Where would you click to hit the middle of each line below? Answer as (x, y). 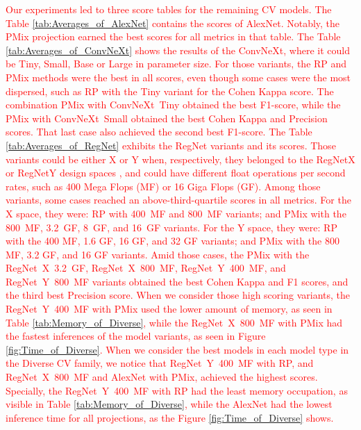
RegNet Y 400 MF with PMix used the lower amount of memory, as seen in (169, 309)
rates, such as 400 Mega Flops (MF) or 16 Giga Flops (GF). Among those (163, 186)
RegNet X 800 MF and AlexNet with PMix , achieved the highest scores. (162, 377)
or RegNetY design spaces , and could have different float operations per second (176, 173)
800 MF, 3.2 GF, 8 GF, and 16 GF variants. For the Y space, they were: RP (171, 227)
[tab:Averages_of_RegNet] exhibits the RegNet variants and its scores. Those (171, 145)
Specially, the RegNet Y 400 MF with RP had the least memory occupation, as (177, 390)
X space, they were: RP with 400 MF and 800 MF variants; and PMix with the (176, 213)
